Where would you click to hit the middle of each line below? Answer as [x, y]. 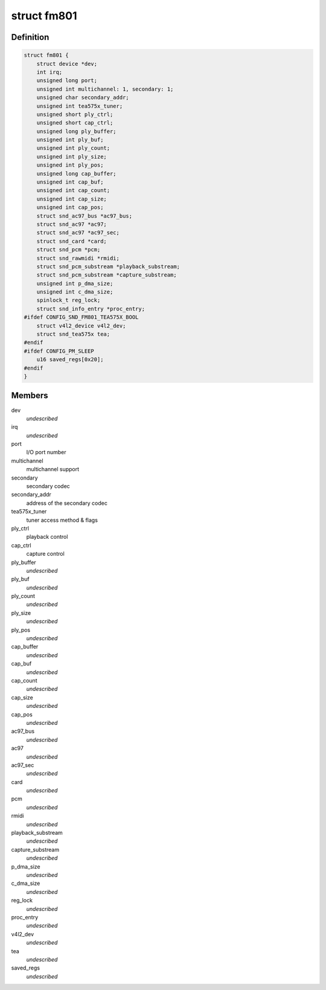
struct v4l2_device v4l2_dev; [81, 326]
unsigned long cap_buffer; [77, 173]
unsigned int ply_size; [72, 156]
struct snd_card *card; [72, 241]
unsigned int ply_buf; [70, 140]
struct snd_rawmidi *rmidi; [78, 258]
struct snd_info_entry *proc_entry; [91, 309]
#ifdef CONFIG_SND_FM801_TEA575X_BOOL [81, 317]
